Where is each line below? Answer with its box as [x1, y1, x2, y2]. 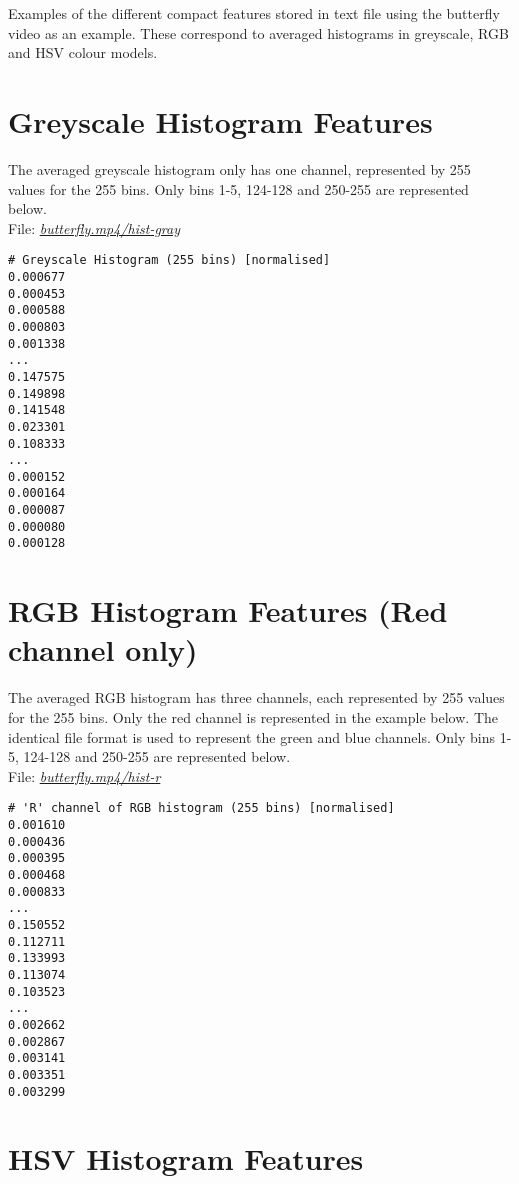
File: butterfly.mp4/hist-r [8, 765, 161, 786]
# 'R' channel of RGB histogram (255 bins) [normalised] [8, 801, 395, 816]
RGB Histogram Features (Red [8, 590, 448, 631]
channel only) [8, 629, 198, 670]
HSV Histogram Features [8, 1138, 364, 1179]
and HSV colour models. [8, 42, 158, 63]
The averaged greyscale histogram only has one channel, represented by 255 [8, 158, 471, 179]
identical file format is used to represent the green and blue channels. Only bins [8, 726, 496, 747]
